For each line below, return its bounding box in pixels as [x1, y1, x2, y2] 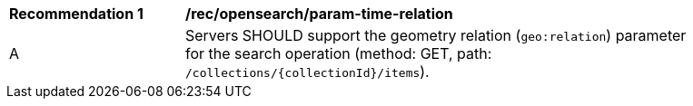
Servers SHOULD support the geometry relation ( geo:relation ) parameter [185, 26, 687, 44]
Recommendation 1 [9, 5, 144, 23]
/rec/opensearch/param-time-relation [185, 5, 453, 23]
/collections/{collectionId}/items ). [185, 63, 430, 81]
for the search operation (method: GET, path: [185, 44, 492, 63]
